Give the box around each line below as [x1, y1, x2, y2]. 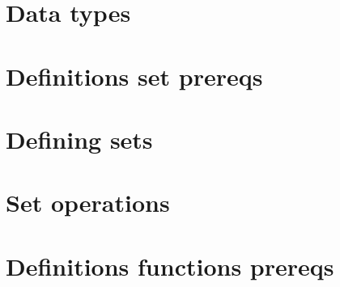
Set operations [6, 186, 170, 219]
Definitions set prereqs [6, 59, 263, 92]
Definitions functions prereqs [6, 249, 334, 282]
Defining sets [6, 122, 153, 155]
